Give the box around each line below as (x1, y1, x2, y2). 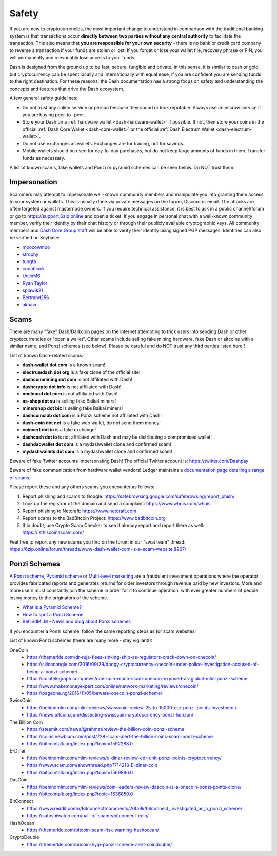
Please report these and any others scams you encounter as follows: (9, 484, 155, 490)
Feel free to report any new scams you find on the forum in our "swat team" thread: (9, 538, 186, 545)
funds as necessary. (22, 155, 65, 161)
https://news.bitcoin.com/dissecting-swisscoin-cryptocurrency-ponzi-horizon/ (27, 712, 194, 718)
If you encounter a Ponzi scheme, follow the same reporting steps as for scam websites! (9, 628, 196, 634)
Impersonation (9, 178, 57, 186)
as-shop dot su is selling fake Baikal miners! (22, 398, 116, 404)
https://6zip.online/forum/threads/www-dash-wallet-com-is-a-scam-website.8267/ (9, 546, 187, 552)
